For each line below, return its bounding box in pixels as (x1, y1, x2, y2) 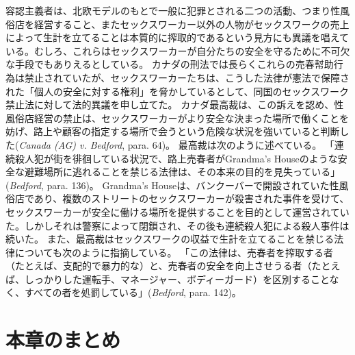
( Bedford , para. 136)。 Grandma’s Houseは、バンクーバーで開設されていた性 (5, 177, 339, 192)
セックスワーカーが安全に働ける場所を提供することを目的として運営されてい (5, 204, 350, 219)
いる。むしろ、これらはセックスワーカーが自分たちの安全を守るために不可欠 (5, 43, 350, 58)
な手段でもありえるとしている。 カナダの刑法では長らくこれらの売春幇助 (5, 57, 334, 71)
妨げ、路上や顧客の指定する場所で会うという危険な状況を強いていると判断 (5, 124, 340, 138)
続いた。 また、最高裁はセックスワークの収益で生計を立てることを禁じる (5, 232, 334, 246)
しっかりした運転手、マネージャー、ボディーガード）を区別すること (24, 271, 330, 286)
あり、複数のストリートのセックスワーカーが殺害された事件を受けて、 (34, 191, 350, 206)
